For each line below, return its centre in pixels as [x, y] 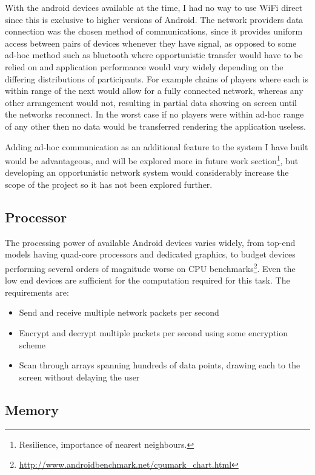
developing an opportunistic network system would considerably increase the [147, 172]
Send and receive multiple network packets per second [119, 312]
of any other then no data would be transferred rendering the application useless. [155, 126]
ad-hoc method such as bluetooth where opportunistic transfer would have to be [154, 55]
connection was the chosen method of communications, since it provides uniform [154, 31]
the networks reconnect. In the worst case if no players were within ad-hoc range [154, 114]
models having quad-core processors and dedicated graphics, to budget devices [150, 254]
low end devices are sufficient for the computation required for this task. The [148, 280]
